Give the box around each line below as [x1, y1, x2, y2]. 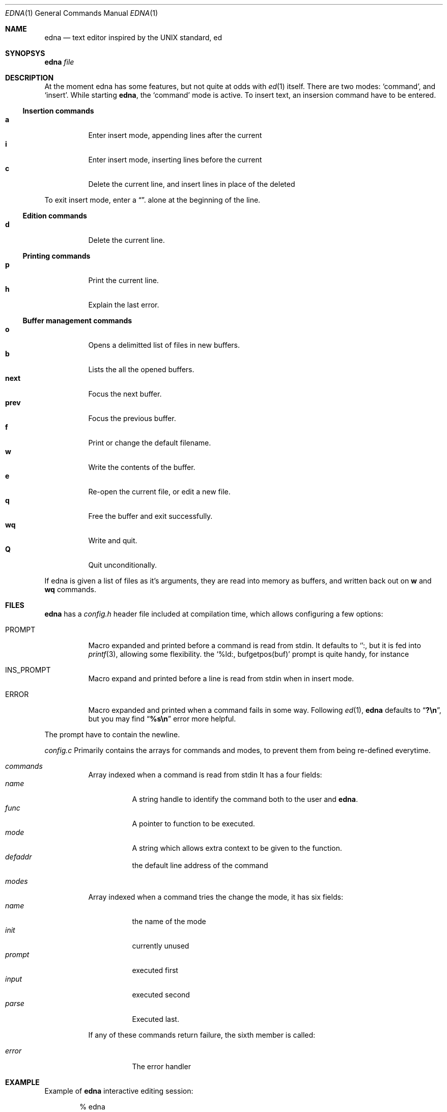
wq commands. [44, 585, 96, 594]
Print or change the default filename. [88, 438, 211, 447]
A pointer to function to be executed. [132, 819, 255, 828]
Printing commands [22, 252, 91, 260]
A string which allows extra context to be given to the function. [132, 844, 342, 852]
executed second [132, 990, 190, 999]
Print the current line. [88, 276, 159, 285]
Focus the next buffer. [88, 390, 162, 398]
